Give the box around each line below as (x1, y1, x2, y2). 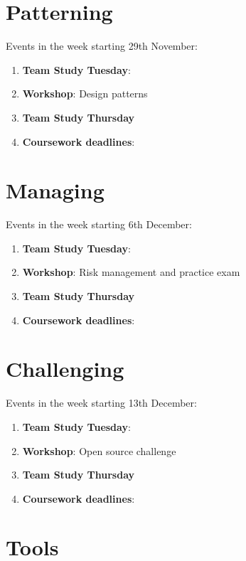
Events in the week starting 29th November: (6, 38, 198, 53)
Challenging (6, 354, 124, 383)
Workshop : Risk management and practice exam (22, 265, 240, 279)
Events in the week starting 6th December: (6, 217, 192, 232)
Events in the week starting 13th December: (6, 395, 197, 410)
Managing (6, 176, 105, 205)
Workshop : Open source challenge (22, 443, 176, 458)
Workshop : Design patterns (22, 86, 148, 101)
